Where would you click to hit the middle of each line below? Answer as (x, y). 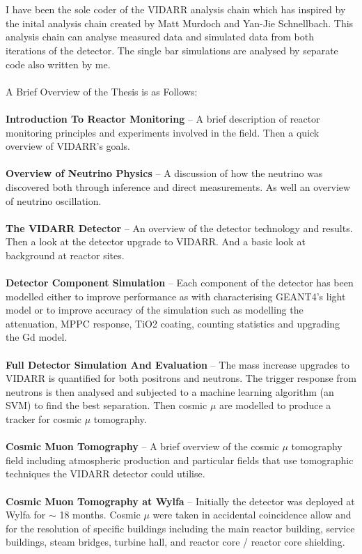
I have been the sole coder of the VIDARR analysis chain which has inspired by (176, 9)
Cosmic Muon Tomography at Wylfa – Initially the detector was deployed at (180, 501)
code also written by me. (58, 64)
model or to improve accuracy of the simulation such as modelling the (155, 310)
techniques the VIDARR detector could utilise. (105, 474)
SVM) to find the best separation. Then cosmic (107, 405)
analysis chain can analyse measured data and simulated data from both (160, 37)
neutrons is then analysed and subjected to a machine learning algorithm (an (170, 391)
